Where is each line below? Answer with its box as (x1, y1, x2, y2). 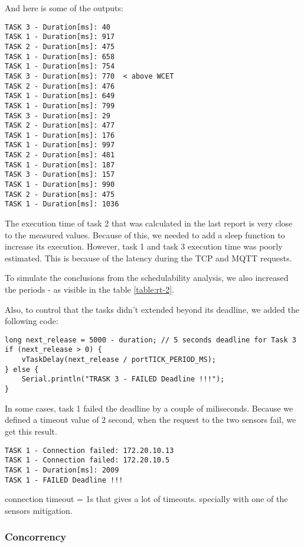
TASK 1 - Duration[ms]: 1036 (5, 200, 119, 209)
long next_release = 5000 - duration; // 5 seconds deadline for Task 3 (5, 335, 296, 344)
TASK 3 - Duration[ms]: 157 (5, 170, 115, 179)
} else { (5, 365, 39, 374)
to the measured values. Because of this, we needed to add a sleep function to (5, 228, 285, 241)
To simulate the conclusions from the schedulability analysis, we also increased (5, 271, 289, 284)
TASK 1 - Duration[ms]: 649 (5, 92, 115, 101)
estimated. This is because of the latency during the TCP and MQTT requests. (5, 251, 292, 264)
